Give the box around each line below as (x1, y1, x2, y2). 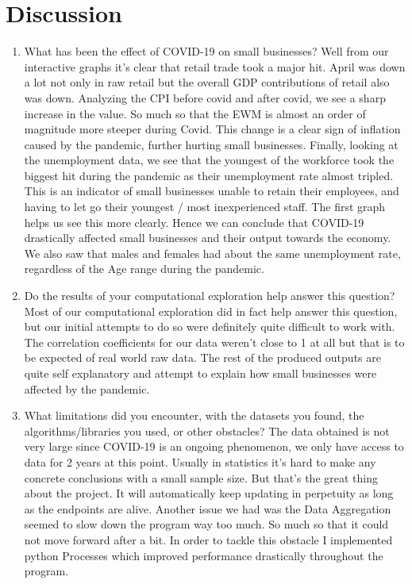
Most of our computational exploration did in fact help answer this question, (24, 302, 398, 319)
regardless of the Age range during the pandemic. (24, 260, 264, 277)
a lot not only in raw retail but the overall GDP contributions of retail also (24, 74, 390, 90)
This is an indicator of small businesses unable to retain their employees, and (24, 182, 399, 199)
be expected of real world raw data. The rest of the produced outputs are (24, 349, 381, 366)
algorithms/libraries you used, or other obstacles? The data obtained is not (24, 422, 390, 439)
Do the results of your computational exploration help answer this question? (24, 287, 395, 304)
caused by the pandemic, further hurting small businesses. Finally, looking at (24, 136, 399, 152)
